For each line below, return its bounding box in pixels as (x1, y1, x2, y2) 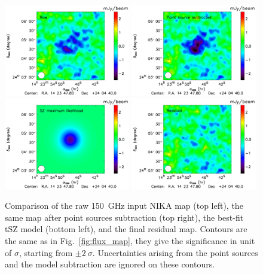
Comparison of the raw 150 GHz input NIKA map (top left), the (5, 199, 243, 212)
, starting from (19, 246, 73, 258)
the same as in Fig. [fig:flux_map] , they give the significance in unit (5, 235, 255, 247)
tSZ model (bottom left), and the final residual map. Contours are (5, 223, 247, 235)
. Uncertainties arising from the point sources (92, 246, 258, 258)
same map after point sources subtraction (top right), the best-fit (5, 211, 244, 223)
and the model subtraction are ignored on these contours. (5, 258, 215, 270)
